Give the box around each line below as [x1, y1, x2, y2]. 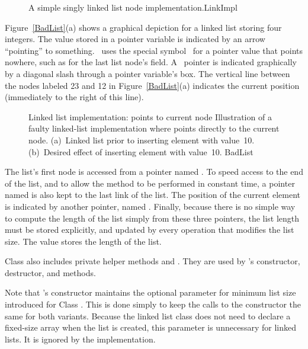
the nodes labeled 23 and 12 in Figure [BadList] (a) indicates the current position [5, 79, 300, 91]
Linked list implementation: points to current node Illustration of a [28, 110, 272, 123]
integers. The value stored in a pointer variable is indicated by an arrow [5, 33, 265, 45]
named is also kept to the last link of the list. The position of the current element [5, 188, 300, 201]
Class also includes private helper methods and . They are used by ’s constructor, [5, 255, 300, 267]
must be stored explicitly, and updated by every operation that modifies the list [5, 223, 294, 236]
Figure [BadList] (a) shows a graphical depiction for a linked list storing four [5, 21, 282, 33]
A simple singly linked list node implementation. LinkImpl [28, 1, 238, 13]
